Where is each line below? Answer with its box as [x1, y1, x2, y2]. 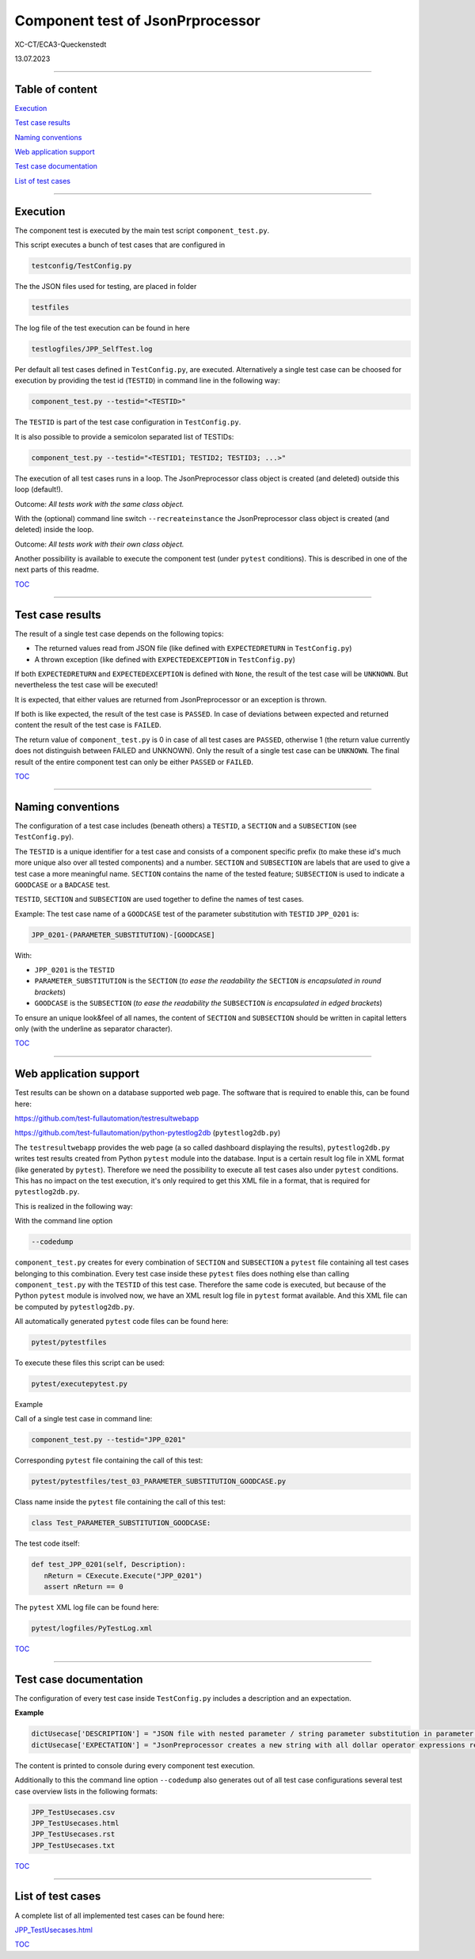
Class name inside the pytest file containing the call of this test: [14, 1497, 226, 1507]
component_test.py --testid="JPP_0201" [31, 1436, 186, 1444]
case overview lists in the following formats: [14, 1786, 158, 1796]
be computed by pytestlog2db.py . [14, 1302, 135, 1311]
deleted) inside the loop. [14, 525, 94, 534]
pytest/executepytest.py [31, 1379, 128, 1389]
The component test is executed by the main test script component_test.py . [14, 226, 270, 235]
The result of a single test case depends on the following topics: [14, 629, 224, 638]
